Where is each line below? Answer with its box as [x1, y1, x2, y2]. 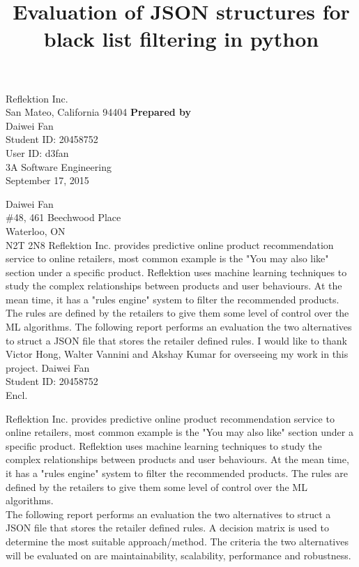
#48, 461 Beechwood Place [6, 210, 121, 225]
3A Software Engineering [6, 159, 112, 174]
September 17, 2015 [6, 173, 89, 188]
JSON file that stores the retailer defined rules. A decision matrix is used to [6, 520, 330, 535]
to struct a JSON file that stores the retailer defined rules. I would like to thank [6, 333, 347, 347]
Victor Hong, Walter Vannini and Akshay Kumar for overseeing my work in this [6, 347, 349, 361]
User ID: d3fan [6, 145, 69, 160]
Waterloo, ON [6, 223, 66, 238]
